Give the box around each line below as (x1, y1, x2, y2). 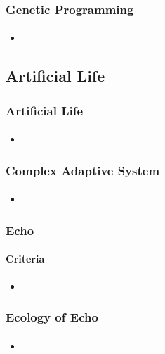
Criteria (6, 251, 45, 266)
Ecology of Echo (6, 308, 98, 326)
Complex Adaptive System (6, 161, 160, 179)
